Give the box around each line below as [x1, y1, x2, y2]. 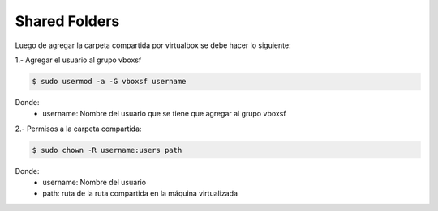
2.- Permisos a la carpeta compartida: [15, 124, 142, 133]
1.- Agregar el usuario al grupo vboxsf [15, 55, 142, 65]
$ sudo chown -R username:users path [32, 146, 182, 154]
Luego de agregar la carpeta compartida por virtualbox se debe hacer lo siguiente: [15, 40, 291, 50]
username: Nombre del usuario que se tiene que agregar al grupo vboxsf [42, 109, 286, 119]
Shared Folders [15, 12, 120, 30]
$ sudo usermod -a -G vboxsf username [32, 77, 187, 86]
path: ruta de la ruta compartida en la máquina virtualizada [42, 188, 238, 198]
